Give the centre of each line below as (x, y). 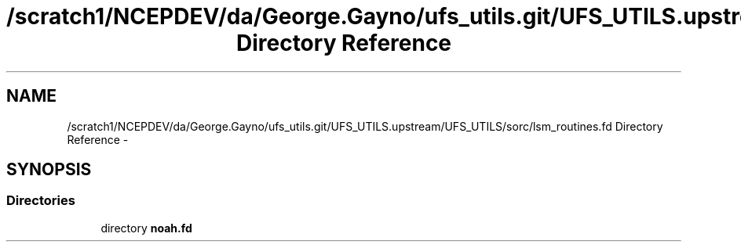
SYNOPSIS (49, 170)
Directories (41, 201)
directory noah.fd (146, 228)
